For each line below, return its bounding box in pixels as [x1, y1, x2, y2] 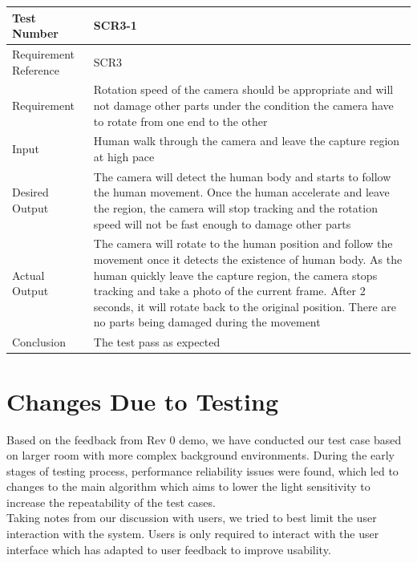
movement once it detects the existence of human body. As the [93, 251, 403, 268]
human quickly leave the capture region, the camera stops [93, 266, 378, 283]
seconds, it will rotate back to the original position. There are [93, 298, 397, 314]
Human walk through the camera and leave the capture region [93, 132, 400, 149]
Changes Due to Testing [6, 384, 279, 417]
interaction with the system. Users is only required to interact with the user [6, 525, 379, 542]
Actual [12, 266, 45, 283]
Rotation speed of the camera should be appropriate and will [93, 81, 394, 98]
